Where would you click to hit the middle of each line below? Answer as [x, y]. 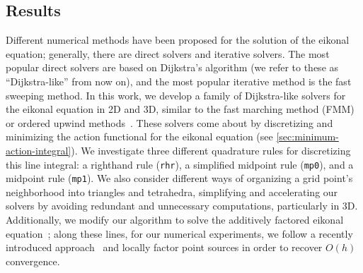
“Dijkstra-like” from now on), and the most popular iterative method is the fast [179, 81]
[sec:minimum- [307, 136]
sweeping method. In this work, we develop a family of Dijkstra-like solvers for [176, 95]
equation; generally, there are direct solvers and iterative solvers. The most [168, 53]
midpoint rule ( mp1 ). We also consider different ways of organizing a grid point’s [179, 178]
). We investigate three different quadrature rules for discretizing [211, 150]
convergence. [33, 261]
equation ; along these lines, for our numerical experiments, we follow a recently [179, 233]
